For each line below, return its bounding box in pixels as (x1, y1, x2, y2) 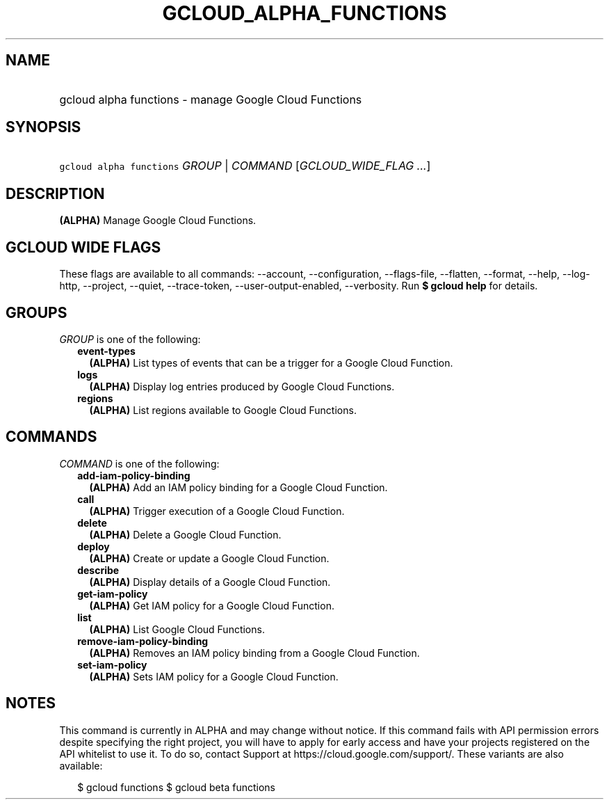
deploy (77, 540, 110, 552)
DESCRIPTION (6, 184, 105, 202)
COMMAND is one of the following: (59, 457, 220, 470)
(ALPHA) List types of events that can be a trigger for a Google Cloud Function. (89, 356, 453, 369)
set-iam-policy (77, 658, 147, 671)
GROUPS (6, 303, 67, 321)
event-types (77, 344, 136, 357)
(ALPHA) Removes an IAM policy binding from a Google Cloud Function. (89, 646, 420, 659)
